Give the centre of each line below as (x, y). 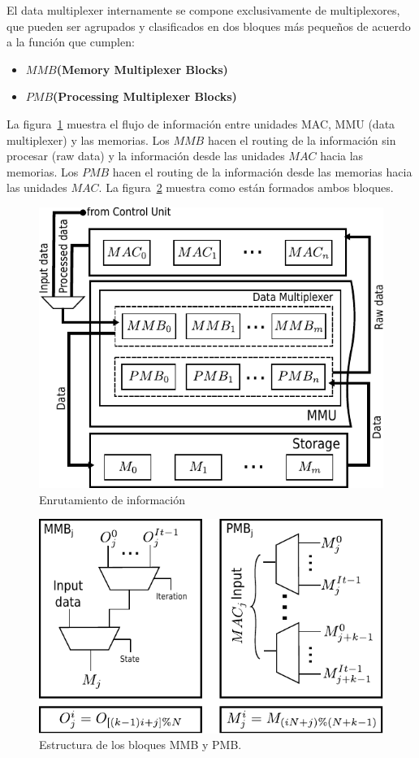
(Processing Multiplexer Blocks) (145, 96)
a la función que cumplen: (71, 42)
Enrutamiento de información (112, 499)
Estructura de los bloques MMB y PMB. (140, 745)
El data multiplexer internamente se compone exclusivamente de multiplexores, (203, 10)
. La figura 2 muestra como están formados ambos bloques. (246, 187)
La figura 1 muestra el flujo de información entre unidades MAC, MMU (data (201, 123)
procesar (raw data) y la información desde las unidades (146, 156)
